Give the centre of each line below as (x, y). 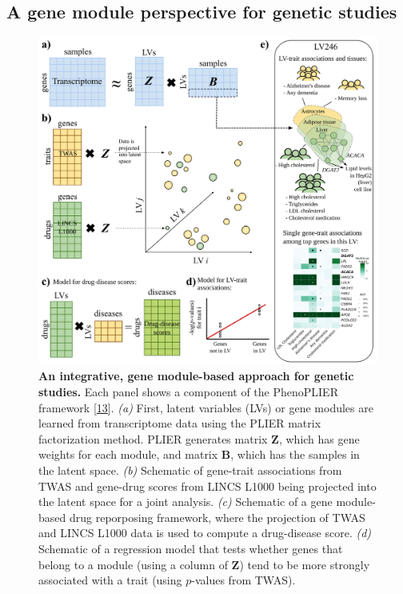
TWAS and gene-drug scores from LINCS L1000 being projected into (207, 486)
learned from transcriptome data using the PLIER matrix (180, 423)
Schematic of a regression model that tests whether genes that (191, 548)
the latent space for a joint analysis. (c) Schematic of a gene (186, 502)
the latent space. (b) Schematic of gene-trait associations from (190, 470)
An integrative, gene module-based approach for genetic (196, 376)
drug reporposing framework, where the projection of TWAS (217, 517)
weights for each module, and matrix (128, 454)
